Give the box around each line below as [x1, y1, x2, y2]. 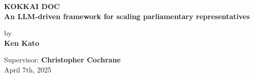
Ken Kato [4, 37, 40, 48]
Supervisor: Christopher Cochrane [4, 54, 121, 65]
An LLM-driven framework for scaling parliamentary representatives [4, 11, 250, 21]
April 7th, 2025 [4, 64, 52, 74]
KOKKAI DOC [4, 1, 60, 11]
